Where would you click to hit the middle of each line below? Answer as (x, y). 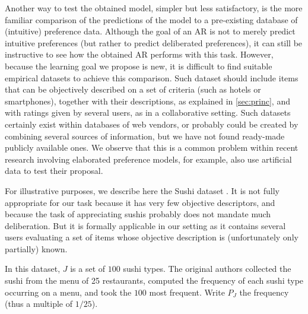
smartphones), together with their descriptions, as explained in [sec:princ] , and (147, 101)
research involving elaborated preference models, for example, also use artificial (148, 159)
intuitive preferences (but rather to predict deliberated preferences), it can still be (154, 42)
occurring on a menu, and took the (68, 292)
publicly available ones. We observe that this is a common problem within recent (152, 148)
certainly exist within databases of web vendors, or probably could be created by (152, 124)
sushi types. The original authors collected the (207, 269)
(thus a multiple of (39, 304)
